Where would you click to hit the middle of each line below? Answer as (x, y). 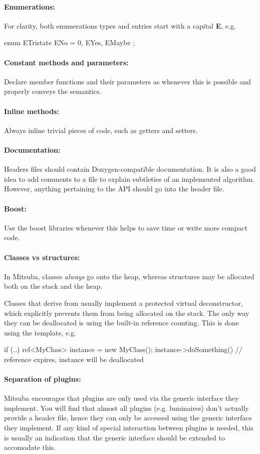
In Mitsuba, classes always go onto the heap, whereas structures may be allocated (129, 276)
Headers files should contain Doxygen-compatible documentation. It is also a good (130, 169)
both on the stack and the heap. (53, 286)
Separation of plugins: (43, 379)
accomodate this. (30, 447)
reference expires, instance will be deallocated (74, 359)
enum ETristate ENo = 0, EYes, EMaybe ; (70, 42)
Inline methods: (32, 111)
